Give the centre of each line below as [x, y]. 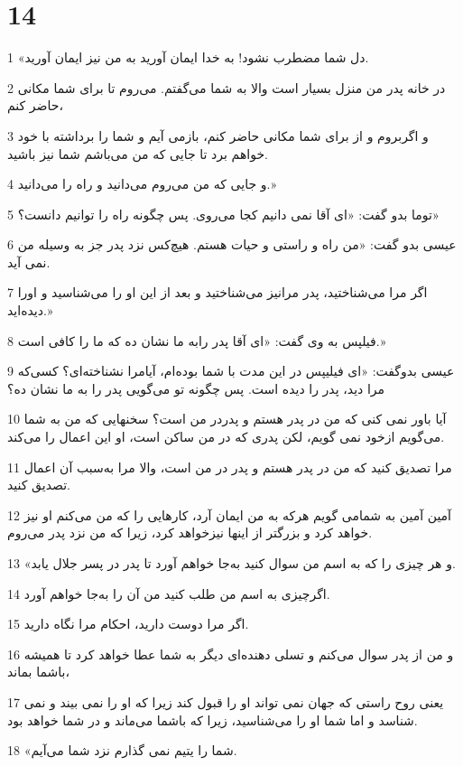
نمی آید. [29, 262]
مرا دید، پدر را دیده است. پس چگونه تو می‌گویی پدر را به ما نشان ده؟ [196, 388]
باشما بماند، [38, 672]
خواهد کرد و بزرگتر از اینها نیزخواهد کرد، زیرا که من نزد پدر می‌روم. [190, 532]
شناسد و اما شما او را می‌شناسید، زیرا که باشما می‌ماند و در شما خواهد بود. [213, 719]
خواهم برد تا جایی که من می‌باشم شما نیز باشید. [138, 153]
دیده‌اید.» [30, 310]
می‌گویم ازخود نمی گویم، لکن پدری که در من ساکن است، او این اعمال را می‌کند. [226, 437]
